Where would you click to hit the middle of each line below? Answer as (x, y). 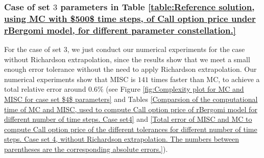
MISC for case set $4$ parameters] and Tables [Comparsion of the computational (131, 99)
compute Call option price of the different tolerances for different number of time (131, 129)
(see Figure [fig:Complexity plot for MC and (175, 89)
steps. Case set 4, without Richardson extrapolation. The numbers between (122, 139)
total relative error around (45, 89)
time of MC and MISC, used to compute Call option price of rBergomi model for (131, 109)
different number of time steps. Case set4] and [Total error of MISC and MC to (128, 119)
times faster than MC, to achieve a (205, 79)
